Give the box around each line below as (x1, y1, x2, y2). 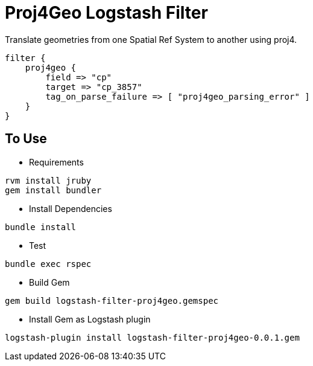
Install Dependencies (29, 203, 112, 214)
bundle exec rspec (5, 258, 92, 269)
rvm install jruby (5, 175, 92, 185)
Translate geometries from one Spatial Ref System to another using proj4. (5, 34, 297, 45)
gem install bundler (5, 185, 102, 195)
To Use (5, 131, 47, 147)
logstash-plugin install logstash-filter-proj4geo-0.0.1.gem (5, 332, 300, 342)
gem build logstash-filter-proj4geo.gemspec (5, 295, 219, 306)
